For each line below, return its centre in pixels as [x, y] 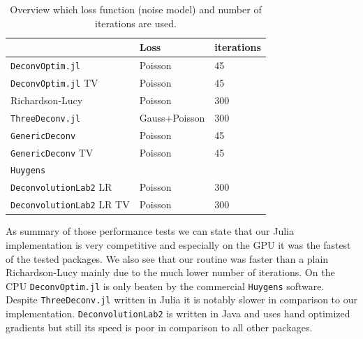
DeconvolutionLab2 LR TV [70, 204]
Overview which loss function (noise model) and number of [136, 9]
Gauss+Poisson [172, 117]
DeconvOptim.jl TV [54, 82]
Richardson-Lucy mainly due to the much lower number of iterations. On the [170, 272]
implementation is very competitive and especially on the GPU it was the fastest [178, 244]
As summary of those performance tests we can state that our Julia [150, 231]
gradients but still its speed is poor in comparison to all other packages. [159, 327]
